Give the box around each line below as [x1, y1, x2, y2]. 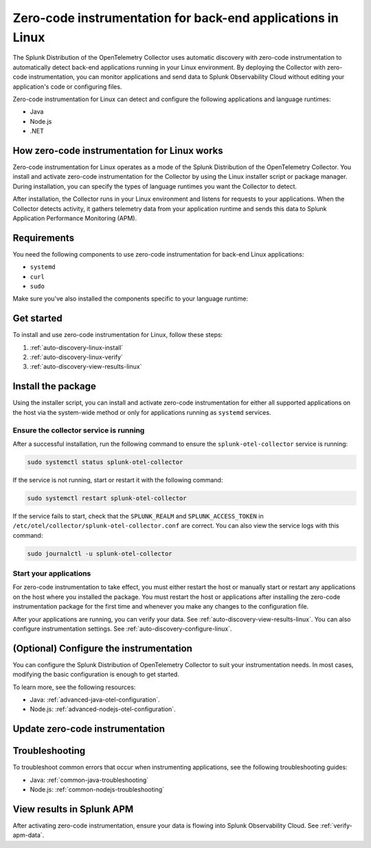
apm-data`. [12, 831, 45, 839]
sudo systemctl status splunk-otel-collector [27, 458, 183, 466]
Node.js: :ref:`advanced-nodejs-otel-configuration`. [30, 705, 176, 713]
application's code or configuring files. [12, 83, 122, 91]
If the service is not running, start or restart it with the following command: [12, 475, 223, 484]
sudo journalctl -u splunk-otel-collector [27, 550, 172, 557]
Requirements [12, 232, 75, 243]
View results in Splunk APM [12, 803, 134, 815]
